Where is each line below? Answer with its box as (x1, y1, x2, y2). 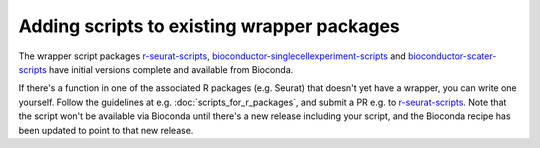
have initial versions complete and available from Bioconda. (48, 63, 294, 75)
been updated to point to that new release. (18, 124, 194, 136)
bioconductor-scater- (408, 50, 497, 62)
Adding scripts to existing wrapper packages (18, 15, 400, 37)
